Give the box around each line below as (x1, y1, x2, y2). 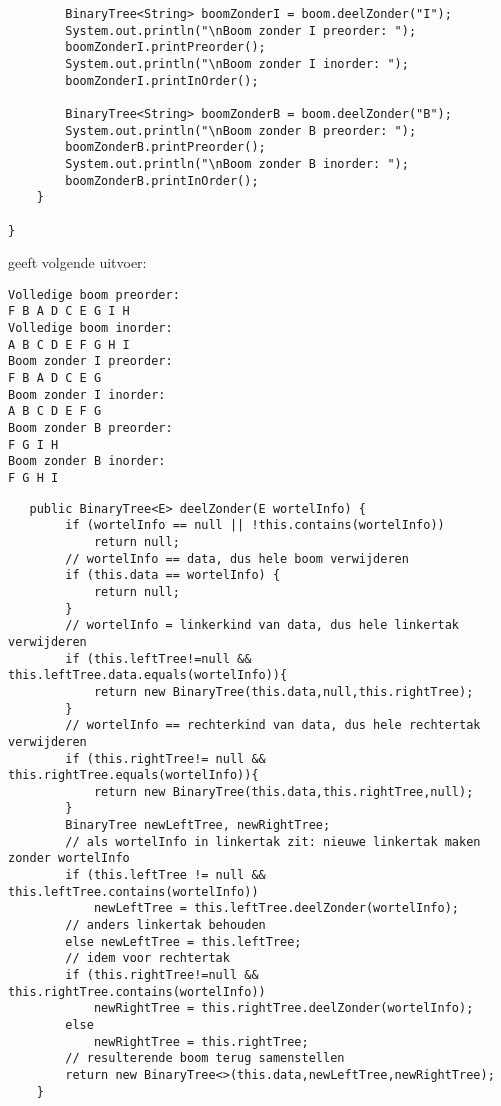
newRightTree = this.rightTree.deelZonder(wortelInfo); (93, 1001, 474, 1016)
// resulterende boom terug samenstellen (65, 1051, 345, 1066)
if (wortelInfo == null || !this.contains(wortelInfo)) (65, 518, 445, 533)
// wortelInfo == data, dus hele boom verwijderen (65, 551, 409, 566)
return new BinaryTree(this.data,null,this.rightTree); (93, 684, 474, 699)
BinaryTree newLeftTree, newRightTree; (65, 818, 331, 833)
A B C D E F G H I (8, 337, 130, 352)
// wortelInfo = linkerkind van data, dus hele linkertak (65, 618, 460, 633)
